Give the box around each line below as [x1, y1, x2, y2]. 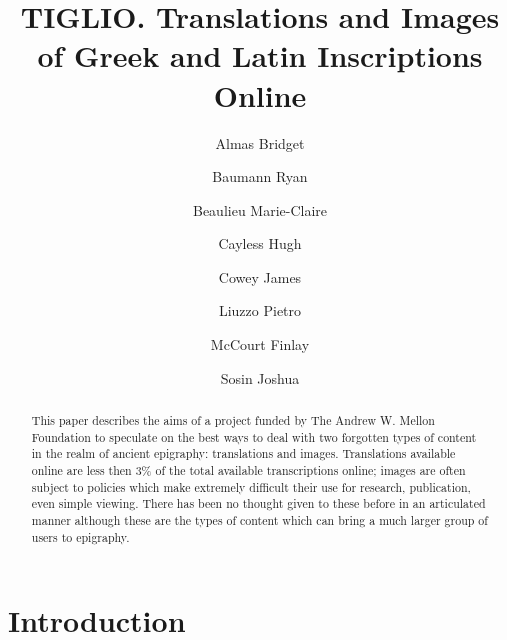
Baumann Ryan [212, 166, 308, 187]
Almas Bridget [215, 132, 305, 153]
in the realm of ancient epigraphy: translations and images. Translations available [31, 445, 456, 462]
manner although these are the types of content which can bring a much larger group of [31, 511, 488, 528]
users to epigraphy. [31, 528, 130, 545]
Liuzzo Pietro [218, 300, 302, 321]
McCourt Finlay [210, 334, 310, 355]
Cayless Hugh [218, 233, 302, 254]
